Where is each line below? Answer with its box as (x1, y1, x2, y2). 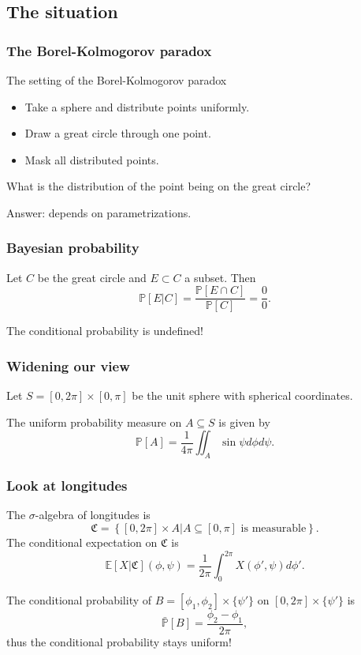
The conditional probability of (6, 591, 152, 608)
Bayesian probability (6, 238, 140, 258)
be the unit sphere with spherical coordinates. (132, 387, 353, 404)
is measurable (240, 523, 307, 535)
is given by (218, 413, 270, 430)
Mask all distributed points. (24, 151, 159, 168)
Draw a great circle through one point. (24, 125, 211, 141)
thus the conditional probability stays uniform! (6, 633, 232, 649)
